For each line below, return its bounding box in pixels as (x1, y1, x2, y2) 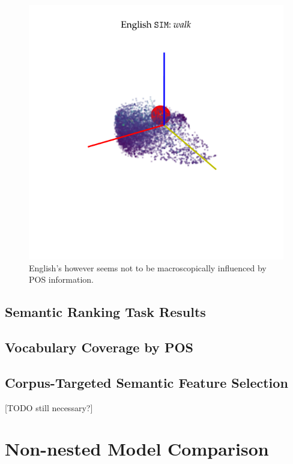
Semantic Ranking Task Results (5, 303, 206, 321)
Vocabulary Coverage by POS (5, 337, 193, 356)
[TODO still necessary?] (5, 401, 93, 414)
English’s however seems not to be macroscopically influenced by (29, 261, 267, 274)
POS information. (29, 273, 94, 286)
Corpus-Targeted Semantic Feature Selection (5, 373, 288, 391)
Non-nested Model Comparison (5, 436, 269, 461)
